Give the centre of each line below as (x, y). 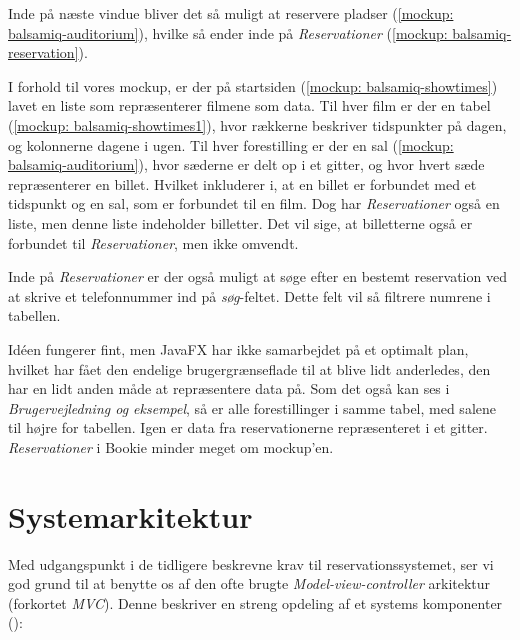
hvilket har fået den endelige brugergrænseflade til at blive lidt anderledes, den (249, 368)
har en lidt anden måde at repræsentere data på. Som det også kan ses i (229, 388)
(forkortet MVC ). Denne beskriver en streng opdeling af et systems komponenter (255, 602)
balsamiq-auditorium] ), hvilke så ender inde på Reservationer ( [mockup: (228, 32)
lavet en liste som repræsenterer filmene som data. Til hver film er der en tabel (249, 105)
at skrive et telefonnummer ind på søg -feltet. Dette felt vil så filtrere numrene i (249, 295)
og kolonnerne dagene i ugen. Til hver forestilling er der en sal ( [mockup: (231, 144)
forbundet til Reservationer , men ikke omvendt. (153, 242)
